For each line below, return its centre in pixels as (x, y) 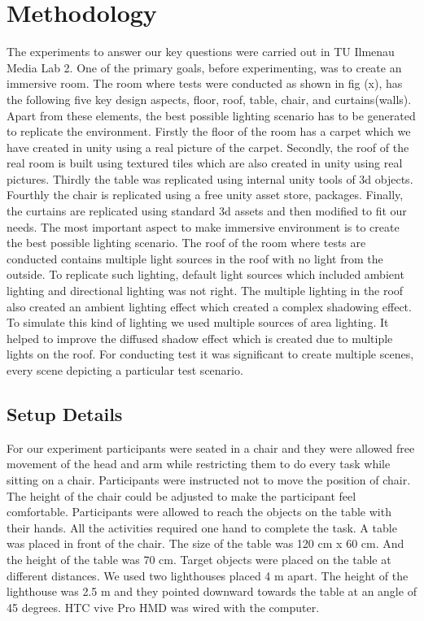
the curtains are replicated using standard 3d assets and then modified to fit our (207, 211)
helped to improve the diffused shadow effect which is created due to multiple (200, 338)
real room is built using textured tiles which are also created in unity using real (205, 163)
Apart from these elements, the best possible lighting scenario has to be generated (211, 115)
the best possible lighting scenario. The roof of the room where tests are (186, 243)
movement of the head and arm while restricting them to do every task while (199, 464)
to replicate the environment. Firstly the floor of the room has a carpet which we (209, 131)
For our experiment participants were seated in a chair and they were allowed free (211, 447)
